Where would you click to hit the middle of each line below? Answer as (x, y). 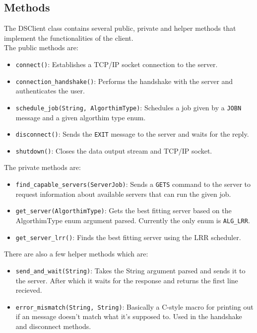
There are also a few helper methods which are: (76, 254)
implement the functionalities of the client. (69, 38)
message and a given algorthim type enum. (81, 117)
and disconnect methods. (53, 326)
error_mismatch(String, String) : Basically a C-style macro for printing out (134, 306)
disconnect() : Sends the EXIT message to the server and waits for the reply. (132, 134)
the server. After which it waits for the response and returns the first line (127, 280)
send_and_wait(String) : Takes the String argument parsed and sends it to (130, 270)
